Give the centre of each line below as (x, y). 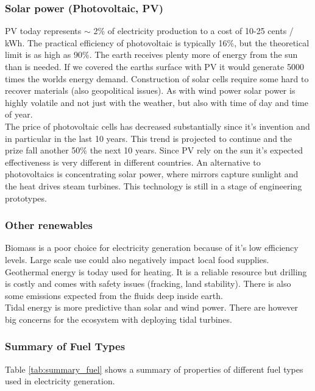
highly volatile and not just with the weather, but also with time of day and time (157, 102)
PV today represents (43, 31)
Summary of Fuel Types (65, 346)
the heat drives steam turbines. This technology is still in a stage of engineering (154, 185)
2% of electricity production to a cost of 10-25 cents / (193, 31)
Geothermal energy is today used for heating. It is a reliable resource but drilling (156, 271)
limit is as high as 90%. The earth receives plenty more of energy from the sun (151, 55)
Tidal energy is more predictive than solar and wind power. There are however (152, 307)
